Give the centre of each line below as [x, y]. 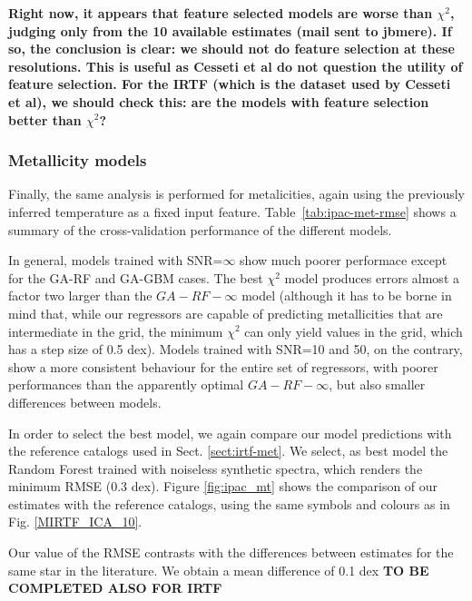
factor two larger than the [80, 296]
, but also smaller [377, 384]
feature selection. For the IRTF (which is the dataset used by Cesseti [230, 84]
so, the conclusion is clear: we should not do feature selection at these [231, 49]
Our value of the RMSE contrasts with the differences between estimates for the [231, 552]
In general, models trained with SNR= [116, 260]
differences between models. [85, 402]
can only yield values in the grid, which [354, 331]
